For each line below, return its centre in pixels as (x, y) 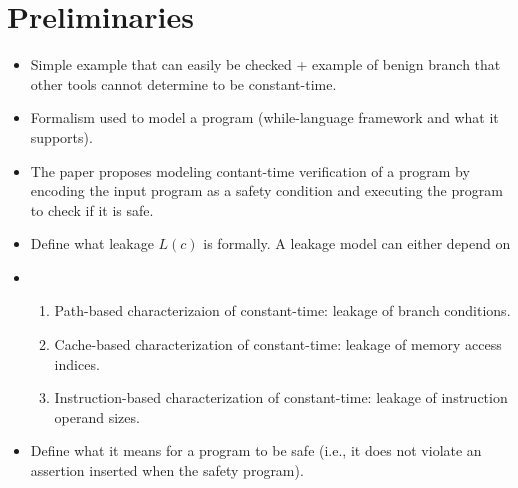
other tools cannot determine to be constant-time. (183, 83)
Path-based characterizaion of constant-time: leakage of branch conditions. (282, 310)
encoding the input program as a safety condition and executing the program (266, 190)
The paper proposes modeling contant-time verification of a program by (250, 170)
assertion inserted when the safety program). (167, 470)
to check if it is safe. (92, 209)
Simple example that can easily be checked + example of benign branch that (265, 64)
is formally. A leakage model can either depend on (357, 243)
